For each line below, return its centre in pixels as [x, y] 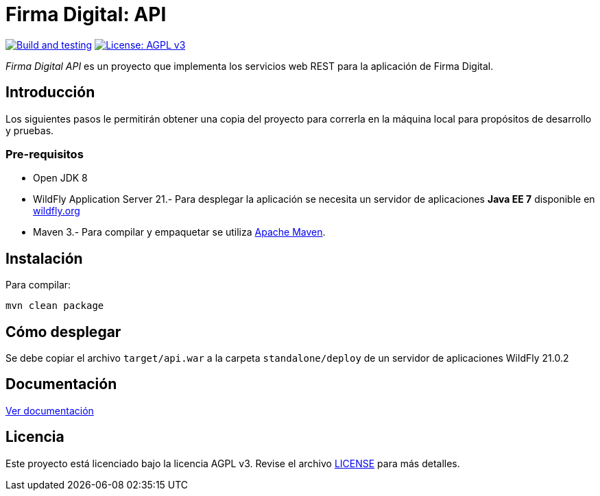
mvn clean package [55, 306]
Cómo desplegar [63, 332]
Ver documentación [50, 410]
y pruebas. [30, 130]
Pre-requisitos [45, 154]
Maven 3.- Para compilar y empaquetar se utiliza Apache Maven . [179, 232]
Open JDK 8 [60, 178]
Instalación [44, 258]
